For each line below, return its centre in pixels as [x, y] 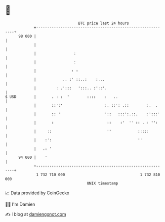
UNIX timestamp [103, 183]
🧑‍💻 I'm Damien [20, 204]
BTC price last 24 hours [104, 23]
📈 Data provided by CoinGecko [37, 193]
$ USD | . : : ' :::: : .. [62, 97]
